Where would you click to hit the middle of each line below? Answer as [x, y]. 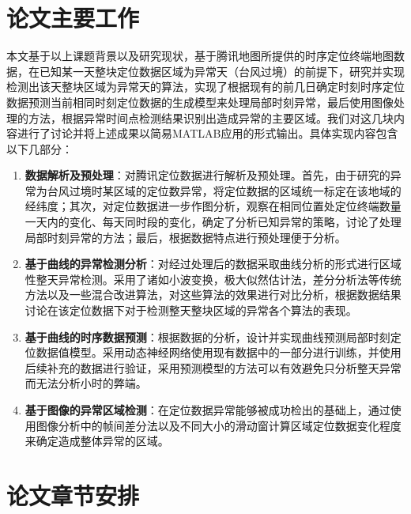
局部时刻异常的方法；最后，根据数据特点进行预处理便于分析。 [185, 237]
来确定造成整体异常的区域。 [97, 441]
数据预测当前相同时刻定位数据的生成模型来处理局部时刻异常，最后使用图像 [200, 102]
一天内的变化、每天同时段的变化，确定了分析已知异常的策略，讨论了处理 [213, 222]
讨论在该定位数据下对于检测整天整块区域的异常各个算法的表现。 [191, 310]
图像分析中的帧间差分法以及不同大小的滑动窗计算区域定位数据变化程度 [219, 425]
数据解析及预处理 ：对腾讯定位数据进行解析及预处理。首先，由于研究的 [207, 175]
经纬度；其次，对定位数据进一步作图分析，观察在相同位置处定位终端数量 [213, 206]
